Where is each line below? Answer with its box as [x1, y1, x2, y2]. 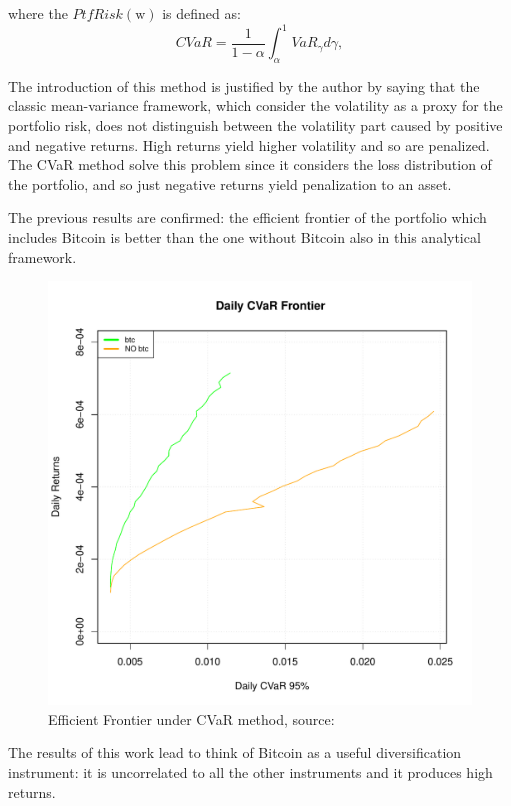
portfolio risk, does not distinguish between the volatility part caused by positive [8, 115, 503, 136]
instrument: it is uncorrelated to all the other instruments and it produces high [8, 762, 493, 783]
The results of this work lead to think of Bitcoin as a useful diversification [8, 742, 462, 763]
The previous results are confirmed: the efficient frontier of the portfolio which [8, 207, 487, 228]
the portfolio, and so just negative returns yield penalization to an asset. [8, 173, 452, 194]
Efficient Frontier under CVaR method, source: [48, 708, 335, 729]
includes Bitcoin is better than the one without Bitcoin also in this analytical [8, 227, 481, 248]
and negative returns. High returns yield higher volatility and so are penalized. [8, 134, 490, 155]
